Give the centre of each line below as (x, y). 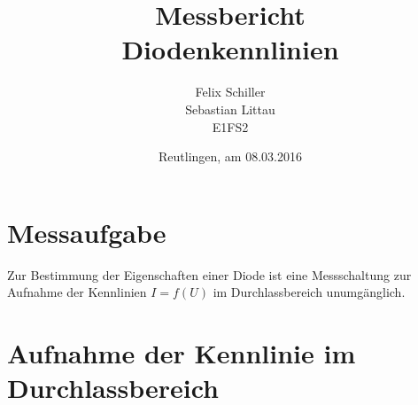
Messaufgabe (87, 232)
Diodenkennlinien (230, 49)
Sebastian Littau (230, 109)
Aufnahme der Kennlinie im (182, 353)
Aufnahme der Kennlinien (77, 292)
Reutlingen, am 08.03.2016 (230, 156)
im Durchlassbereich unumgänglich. (309, 292)
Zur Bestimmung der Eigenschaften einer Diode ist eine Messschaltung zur (209, 274)
